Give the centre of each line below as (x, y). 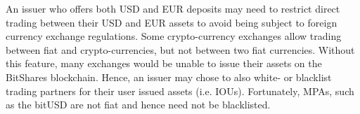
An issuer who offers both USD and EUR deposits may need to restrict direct (173, 8)
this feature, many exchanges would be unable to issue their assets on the (164, 63)
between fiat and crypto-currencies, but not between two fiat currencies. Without (180, 49)
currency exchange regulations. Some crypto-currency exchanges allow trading (174, 36)
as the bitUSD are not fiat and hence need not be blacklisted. (138, 105)
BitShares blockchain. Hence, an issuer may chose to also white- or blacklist (169, 77)
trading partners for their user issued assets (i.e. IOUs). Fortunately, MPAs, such (180, 91)
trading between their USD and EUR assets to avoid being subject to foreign (172, 22)
